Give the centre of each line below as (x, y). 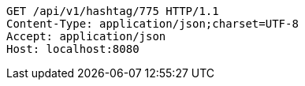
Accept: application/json (86, 36)
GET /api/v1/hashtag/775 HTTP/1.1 (113, 11)
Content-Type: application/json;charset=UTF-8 (152, 24)
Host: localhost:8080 (73, 49)
